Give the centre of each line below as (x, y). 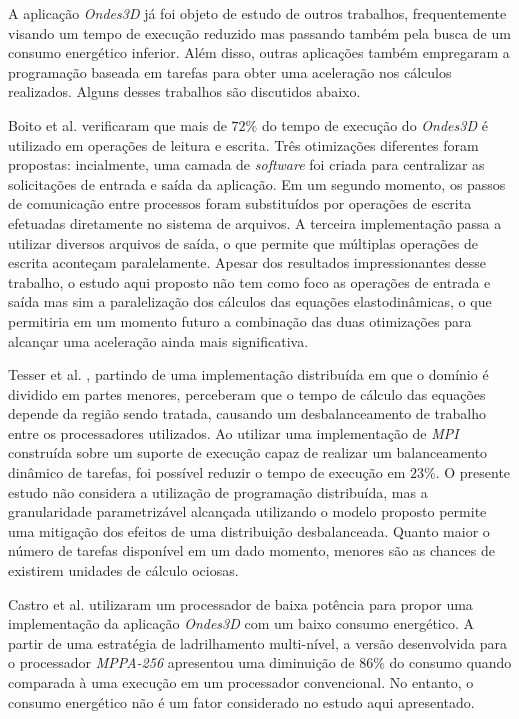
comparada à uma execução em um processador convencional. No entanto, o (241, 682)
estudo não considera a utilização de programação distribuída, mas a (218, 491)
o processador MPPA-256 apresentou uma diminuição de (181, 662)
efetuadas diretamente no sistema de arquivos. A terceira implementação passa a (255, 222)
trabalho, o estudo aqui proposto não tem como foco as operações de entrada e (249, 281)
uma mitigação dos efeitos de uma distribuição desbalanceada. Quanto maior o (249, 530)
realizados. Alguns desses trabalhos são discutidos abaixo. (184, 91)
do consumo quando (450, 662)
